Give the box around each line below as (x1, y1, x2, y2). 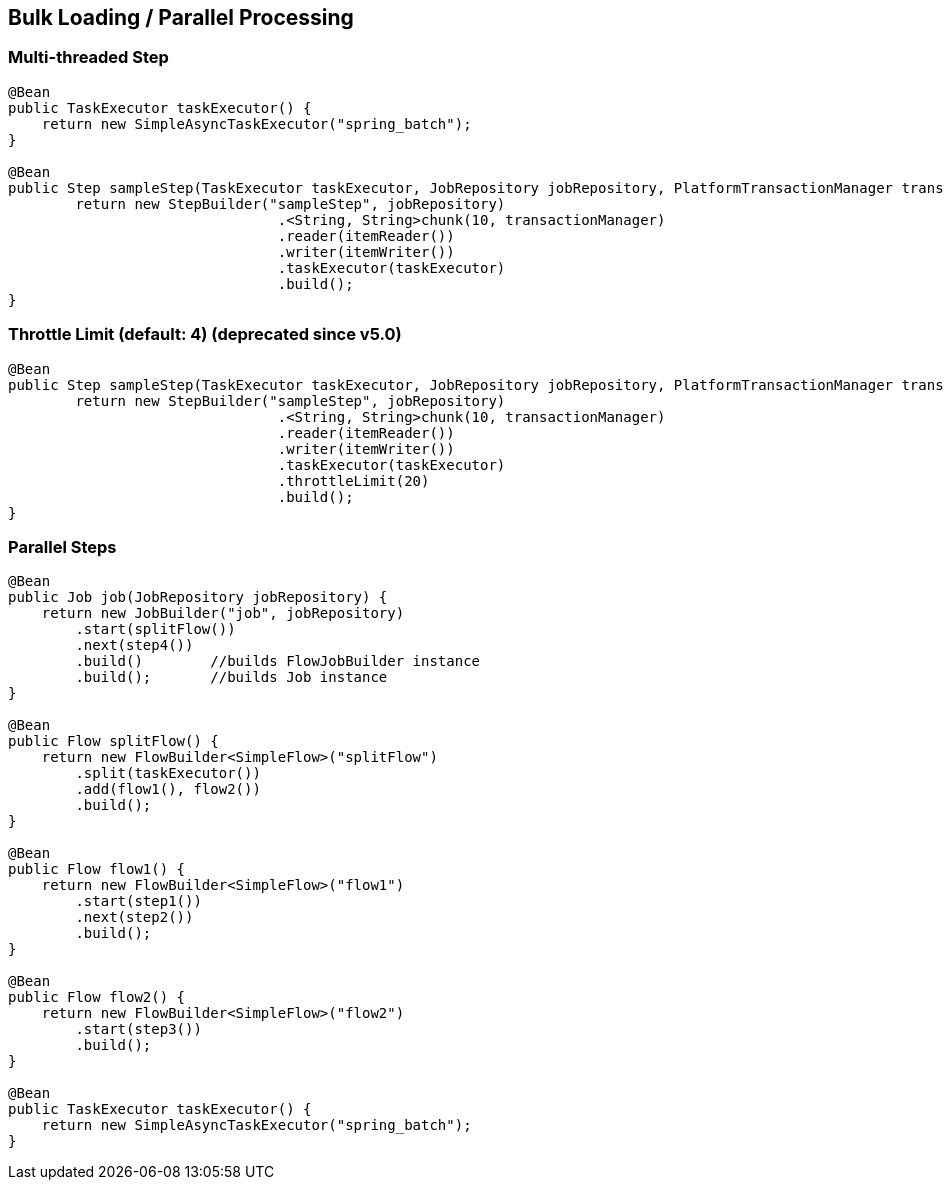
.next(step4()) (75, 637, 194, 654)
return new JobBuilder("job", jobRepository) (41, 605, 405, 622)
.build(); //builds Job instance (75, 669, 388, 686)
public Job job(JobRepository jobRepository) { (8, 589, 388, 606)
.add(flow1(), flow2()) (75, 781, 261, 798)
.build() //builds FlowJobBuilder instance (75, 653, 481, 670)
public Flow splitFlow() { (8, 733, 219, 750)
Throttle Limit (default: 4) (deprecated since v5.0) (8, 324, 402, 345)
